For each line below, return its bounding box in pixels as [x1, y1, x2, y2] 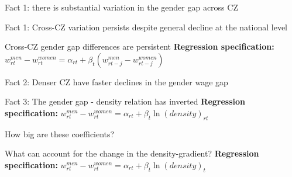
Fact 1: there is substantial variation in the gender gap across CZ [5, 1, 238, 13]
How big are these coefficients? [5, 127, 115, 140]
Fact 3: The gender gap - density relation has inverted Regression [5, 95, 245, 107]
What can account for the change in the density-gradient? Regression [5, 147, 259, 159]
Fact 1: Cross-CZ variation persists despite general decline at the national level [5, 20, 287, 33]
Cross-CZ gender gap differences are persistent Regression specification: [5, 40, 274, 53]
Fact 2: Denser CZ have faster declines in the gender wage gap [5, 75, 228, 88]
